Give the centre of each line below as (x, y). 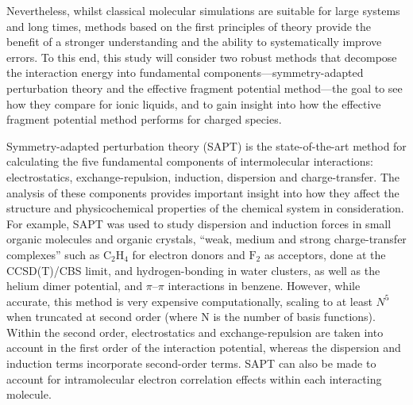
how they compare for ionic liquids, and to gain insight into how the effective (194, 103)
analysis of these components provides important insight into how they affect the (203, 192)
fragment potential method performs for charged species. (144, 119)
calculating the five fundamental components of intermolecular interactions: (190, 161)
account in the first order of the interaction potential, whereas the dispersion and (204, 348)
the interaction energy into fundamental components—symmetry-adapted (185, 73)
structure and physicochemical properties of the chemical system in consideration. (205, 208)
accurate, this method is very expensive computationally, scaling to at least (189, 301)
